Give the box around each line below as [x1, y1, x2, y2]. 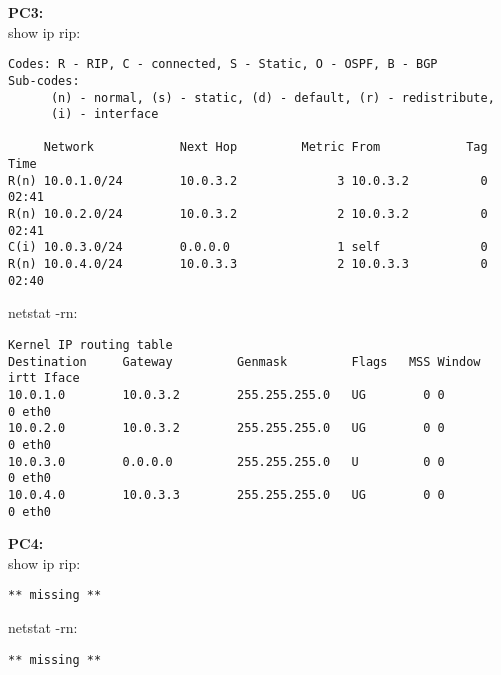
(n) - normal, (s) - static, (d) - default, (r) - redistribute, [50, 90, 495, 105]
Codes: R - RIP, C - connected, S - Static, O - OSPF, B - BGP [8, 57, 438, 72]
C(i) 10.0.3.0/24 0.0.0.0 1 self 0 [8, 240, 488, 255]
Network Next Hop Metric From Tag [43, 140, 488, 155]
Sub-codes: [8, 73, 80, 88]
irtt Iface [8, 371, 80, 386]
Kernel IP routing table [8, 337, 173, 352]
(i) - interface [50, 107, 159, 122]
